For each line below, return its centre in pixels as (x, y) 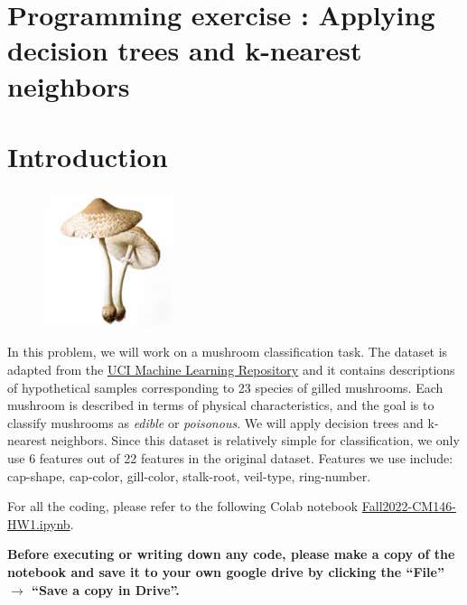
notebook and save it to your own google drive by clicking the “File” (226, 572)
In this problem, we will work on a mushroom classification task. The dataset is (228, 352)
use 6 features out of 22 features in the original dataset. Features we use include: (230, 458)
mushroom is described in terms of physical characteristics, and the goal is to (221, 405)
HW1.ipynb (39, 523)
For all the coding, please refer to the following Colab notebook (183, 506)
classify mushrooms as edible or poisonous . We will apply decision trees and (215, 422)
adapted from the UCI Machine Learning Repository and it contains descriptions (231, 370)
